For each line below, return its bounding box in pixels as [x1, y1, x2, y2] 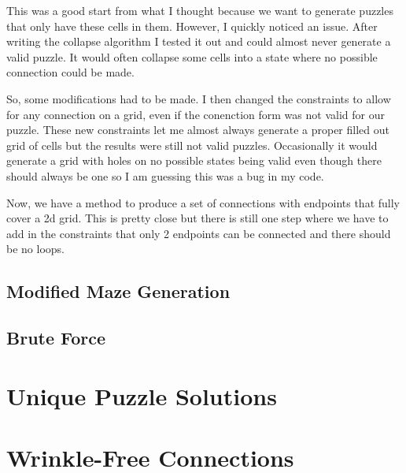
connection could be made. [6, 64, 135, 80]
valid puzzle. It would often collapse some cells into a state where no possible [6, 48, 378, 65]
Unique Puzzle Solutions [6, 379, 277, 412]
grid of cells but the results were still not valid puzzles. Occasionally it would [6, 136, 378, 153]
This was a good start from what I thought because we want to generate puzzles [6, 2, 393, 18]
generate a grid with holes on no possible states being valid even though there [6, 152, 382, 169]
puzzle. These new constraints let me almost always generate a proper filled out [6, 121, 389, 138]
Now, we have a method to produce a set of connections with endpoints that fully [6, 194, 400, 210]
